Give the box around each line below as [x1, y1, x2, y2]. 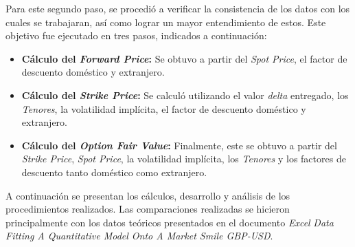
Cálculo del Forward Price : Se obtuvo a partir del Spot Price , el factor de [21, 51, 347, 65]
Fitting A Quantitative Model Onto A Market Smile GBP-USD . [5, 228, 273, 243]
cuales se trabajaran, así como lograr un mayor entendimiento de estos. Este [5, 14, 326, 29]
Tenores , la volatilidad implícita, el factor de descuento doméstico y [21, 101, 306, 116]
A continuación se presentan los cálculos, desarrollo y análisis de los [5, 188, 290, 202]
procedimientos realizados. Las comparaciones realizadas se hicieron [5, 202, 290, 216]
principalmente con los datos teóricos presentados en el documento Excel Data [5, 215, 334, 229]
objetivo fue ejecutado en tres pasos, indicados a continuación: [5, 28, 267, 43]
